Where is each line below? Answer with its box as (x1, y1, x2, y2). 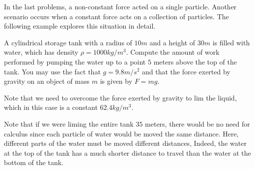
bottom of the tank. (4, 157, 63, 168)
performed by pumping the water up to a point (4, 56, 146, 67)
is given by (100, 76, 133, 86)
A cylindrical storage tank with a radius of (4, 37, 132, 47)
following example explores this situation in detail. (4, 21, 156, 31)
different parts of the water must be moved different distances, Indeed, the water (4, 138, 247, 148)
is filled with (212, 37, 250, 47)
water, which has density (4, 47, 79, 57)
